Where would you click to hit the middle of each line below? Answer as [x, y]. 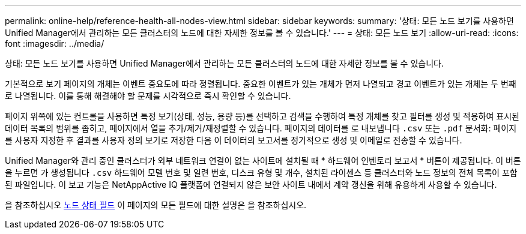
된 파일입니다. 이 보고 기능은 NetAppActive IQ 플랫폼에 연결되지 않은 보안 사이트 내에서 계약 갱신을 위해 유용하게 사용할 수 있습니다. [251, 184]
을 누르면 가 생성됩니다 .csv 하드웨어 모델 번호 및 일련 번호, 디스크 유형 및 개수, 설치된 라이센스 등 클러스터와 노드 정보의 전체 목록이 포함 [261, 172]
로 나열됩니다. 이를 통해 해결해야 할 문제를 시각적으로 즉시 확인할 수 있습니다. [148, 96]
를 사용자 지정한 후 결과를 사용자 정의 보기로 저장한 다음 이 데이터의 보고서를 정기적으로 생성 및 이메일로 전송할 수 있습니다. [234, 140]
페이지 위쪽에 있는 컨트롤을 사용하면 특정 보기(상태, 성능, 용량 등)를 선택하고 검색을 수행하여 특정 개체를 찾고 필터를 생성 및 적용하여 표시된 [262, 116]
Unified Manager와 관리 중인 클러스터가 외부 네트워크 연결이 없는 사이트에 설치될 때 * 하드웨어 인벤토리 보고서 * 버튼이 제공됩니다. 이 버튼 [263, 160]
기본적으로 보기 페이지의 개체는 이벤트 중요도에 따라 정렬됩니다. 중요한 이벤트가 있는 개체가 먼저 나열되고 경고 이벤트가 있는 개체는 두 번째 [261, 84]
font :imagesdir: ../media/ [55, 43]
